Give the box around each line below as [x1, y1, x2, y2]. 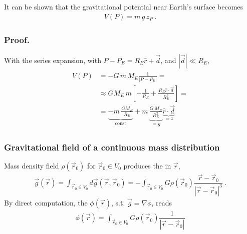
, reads [151, 197, 172, 207]
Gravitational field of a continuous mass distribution [4, 140, 220, 153]
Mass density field [4, 160, 59, 170]
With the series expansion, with [4, 54, 101, 65]
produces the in [123, 160, 171, 170]
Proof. [4, 33, 30, 45]
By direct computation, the [4, 197, 88, 207]
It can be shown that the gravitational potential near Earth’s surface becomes [4, 1, 243, 11]
